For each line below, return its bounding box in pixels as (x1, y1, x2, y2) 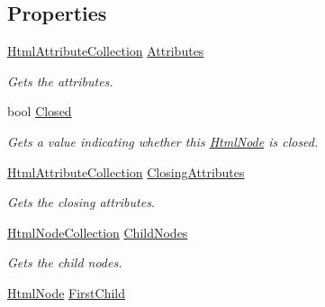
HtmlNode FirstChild (7, 283, 126, 302)
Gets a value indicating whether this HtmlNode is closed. (7, 131, 319, 150)
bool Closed (7, 102, 72, 121)
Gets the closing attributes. (7, 193, 156, 212)
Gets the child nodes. (7, 253, 122, 272)
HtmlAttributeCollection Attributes (7, 41, 204, 60)
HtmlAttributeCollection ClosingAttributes (7, 162, 245, 181)
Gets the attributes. (7, 71, 113, 90)
